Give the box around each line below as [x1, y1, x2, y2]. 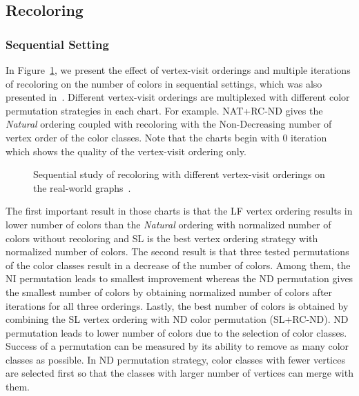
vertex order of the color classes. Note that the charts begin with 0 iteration [6, 130, 327, 144]
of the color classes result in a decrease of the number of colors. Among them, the [6, 257, 351, 272]
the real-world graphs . [33, 180, 131, 195]
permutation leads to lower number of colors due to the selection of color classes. [6, 325, 347, 339]
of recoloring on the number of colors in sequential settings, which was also [6, 76, 322, 90]
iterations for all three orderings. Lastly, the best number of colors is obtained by [6, 298, 349, 313]
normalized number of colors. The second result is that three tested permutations [6, 244, 349, 259]
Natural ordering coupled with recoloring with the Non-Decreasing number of [6, 117, 332, 131]
